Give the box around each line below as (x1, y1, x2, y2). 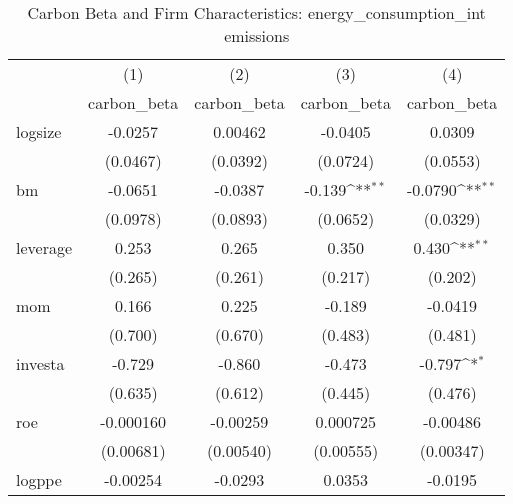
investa (16, 352, 65, 375)
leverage (16, 236, 73, 259)
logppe (16, 468, 62, 491)
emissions (224, 24, 290, 47)
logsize (16, 120, 62, 143)
